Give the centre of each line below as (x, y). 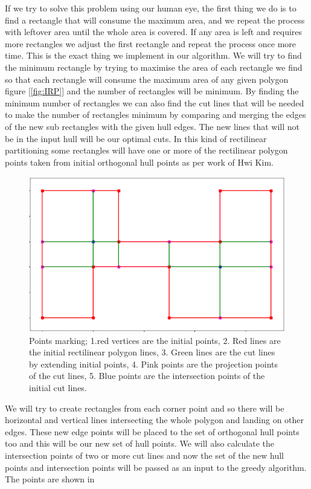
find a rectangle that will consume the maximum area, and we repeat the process (155, 20)
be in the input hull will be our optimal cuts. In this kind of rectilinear (136, 138)
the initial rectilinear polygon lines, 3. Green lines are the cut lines (152, 352)
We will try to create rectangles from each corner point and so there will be (145, 408)
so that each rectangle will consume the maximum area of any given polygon (147, 79)
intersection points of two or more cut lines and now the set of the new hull (144, 455)
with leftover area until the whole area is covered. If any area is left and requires (154, 32)
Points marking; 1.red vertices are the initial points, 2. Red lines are (155, 340)
